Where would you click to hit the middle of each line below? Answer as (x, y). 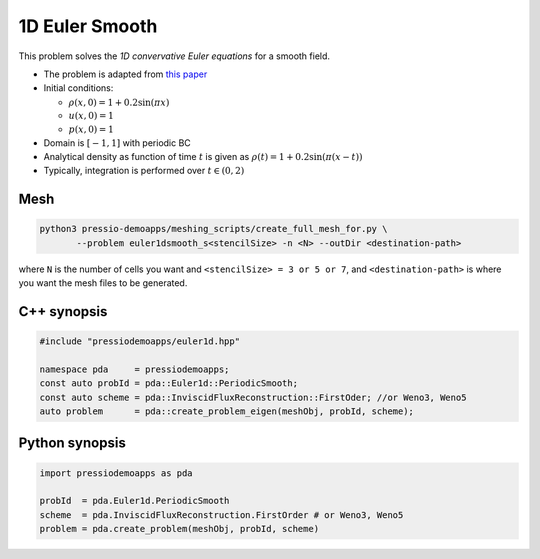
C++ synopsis (63, 311)
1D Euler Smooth (88, 26)
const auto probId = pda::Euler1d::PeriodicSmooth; (169, 383)
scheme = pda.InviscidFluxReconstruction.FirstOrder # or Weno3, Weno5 (221, 514)
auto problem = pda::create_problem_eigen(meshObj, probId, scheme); (227, 411)
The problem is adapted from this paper (125, 74)
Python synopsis (72, 443)
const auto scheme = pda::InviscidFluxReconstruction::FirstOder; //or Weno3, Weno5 (253, 397)
